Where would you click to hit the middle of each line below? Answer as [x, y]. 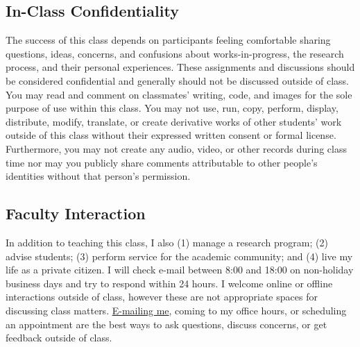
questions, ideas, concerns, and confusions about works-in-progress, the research [175, 53]
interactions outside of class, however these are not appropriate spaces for [162, 297]
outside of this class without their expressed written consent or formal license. [171, 135]
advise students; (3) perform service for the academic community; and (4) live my [179, 256]
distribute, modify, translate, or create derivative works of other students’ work [174, 121]
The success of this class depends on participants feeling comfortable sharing [168, 40]
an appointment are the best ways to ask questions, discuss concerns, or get [166, 324]
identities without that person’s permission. [98, 176]
